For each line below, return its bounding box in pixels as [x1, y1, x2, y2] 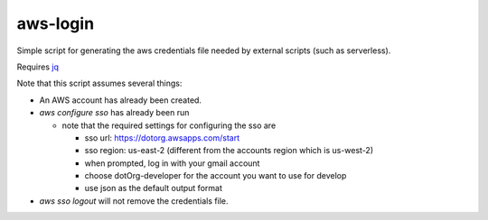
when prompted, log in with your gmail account [84, 158, 260, 169]
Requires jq [16, 61, 59, 72]
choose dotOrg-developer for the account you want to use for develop [84, 170, 347, 181]
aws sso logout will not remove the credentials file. [39, 195, 229, 206]
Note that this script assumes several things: [16, 78, 183, 89]
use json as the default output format [84, 183, 223, 194]
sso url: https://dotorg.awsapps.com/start [84, 132, 240, 143]
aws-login [16, 14, 95, 33]
